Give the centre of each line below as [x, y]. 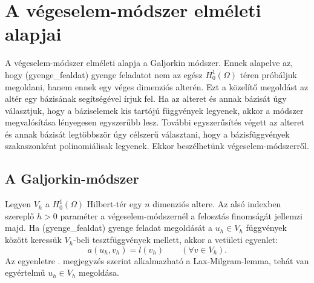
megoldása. [99, 272]
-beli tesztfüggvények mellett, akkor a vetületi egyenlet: [176, 240]
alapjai [33, 34]
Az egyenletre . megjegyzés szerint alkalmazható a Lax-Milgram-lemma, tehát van [157, 260]
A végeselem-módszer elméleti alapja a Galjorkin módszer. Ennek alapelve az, [149, 63]
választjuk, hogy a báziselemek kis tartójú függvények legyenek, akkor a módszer [154, 110]
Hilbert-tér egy [114, 204]
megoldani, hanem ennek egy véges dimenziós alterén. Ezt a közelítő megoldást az [157, 86]
